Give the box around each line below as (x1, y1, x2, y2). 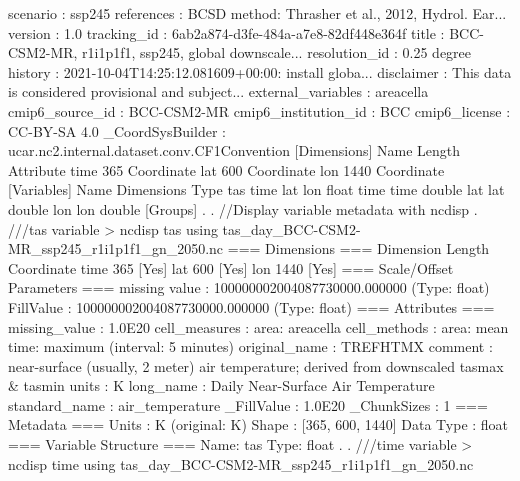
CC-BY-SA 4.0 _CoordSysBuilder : (8, 120, 226, 141)
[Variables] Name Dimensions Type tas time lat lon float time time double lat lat (8, 179, 505, 200)
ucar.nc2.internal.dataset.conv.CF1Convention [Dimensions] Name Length (8, 140, 461, 161)
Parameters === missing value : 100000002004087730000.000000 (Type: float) (8, 277, 490, 298)
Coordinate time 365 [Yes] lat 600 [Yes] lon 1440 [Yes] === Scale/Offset (8, 257, 454, 278)
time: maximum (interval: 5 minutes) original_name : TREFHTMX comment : (8, 336, 493, 357)
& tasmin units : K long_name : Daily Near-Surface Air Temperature (8, 375, 435, 396)
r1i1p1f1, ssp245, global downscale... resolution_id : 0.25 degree (82, 42, 472, 63)
